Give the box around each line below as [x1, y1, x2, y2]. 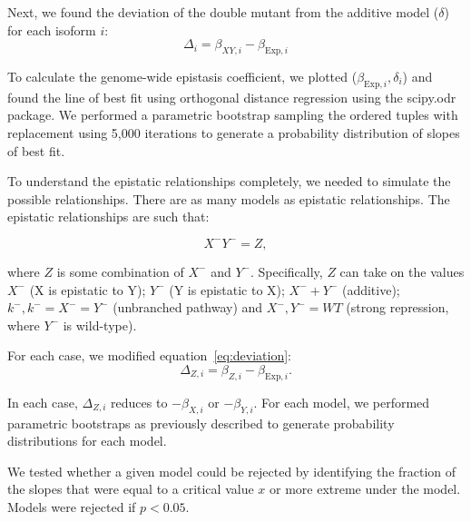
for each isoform [7, 20, 96, 39]
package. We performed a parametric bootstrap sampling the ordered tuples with [7, 105, 458, 124]
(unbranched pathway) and [113, 298, 263, 317]
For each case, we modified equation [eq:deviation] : [7, 346, 292, 365]
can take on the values [339, 261, 465, 281]
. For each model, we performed [253, 392, 430, 411]
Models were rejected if [7, 497, 136, 516]
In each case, [7, 392, 78, 411]
